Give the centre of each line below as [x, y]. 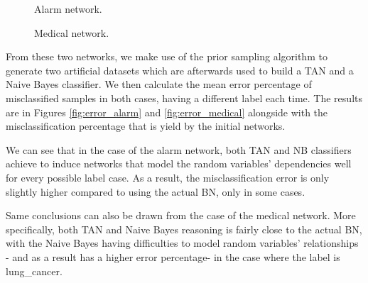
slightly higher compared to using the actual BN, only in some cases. [156, 191]
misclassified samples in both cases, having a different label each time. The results [184, 98]
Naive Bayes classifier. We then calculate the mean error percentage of [159, 84]
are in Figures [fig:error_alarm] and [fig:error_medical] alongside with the [167, 112]
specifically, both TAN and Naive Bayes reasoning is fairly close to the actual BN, [184, 229]
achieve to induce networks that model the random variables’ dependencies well [179, 163]
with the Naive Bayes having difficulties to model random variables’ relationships [182, 243]
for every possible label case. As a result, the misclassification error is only [168, 177]
